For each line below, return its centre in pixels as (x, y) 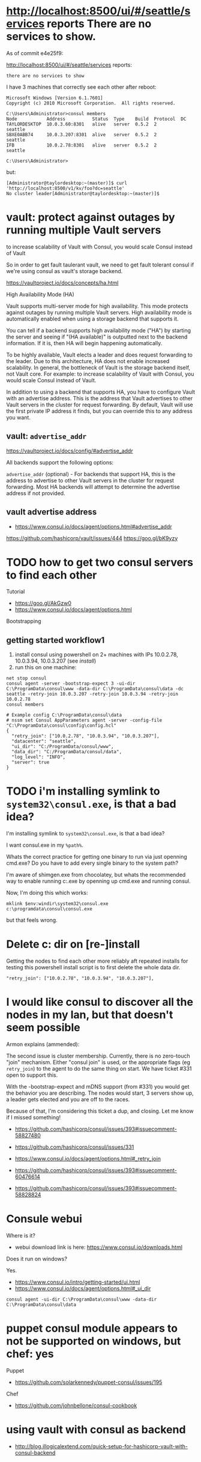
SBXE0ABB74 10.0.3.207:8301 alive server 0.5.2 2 (82, 134)
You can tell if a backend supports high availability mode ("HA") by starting (98, 330)
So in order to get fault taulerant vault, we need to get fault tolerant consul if (100, 265)
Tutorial (16, 592)
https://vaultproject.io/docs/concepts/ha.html (62, 283)
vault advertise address (52, 512)
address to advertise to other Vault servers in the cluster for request (90, 480)
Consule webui (44, 1219)
